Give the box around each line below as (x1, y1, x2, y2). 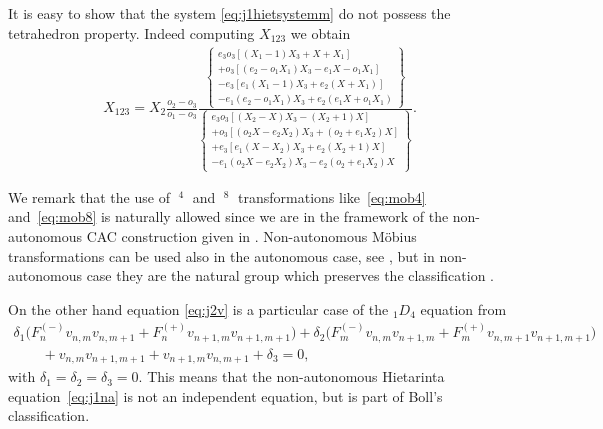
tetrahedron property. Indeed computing (8, 22, 255, 43)
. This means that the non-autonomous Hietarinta (138, 366, 445, 387)
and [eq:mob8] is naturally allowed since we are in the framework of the (8, 206, 449, 227)
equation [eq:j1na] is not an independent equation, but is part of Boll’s (8, 385, 443, 406)
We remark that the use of (8, 186, 170, 207)
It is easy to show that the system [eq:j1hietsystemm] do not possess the (8, 3, 451, 23)
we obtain (290, 22, 351, 43)
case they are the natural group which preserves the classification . (86, 265, 494, 286)
